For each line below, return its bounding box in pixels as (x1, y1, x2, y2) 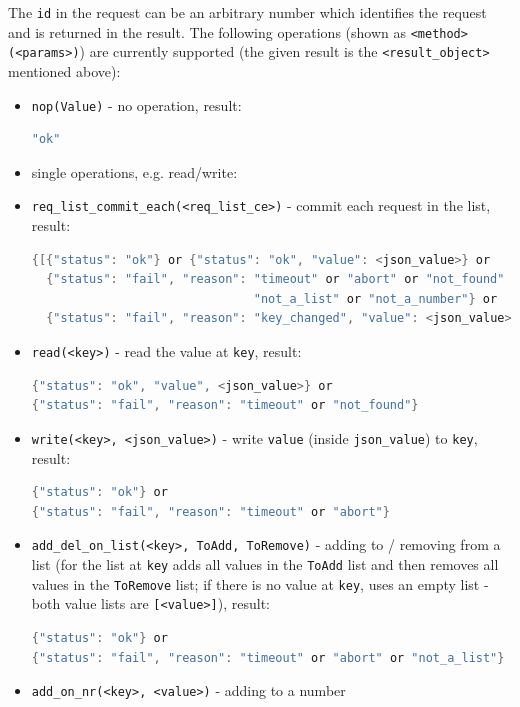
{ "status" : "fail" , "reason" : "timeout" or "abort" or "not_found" (46, 272, 505, 287)
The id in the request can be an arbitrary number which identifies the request (8, 2, 487, 22)
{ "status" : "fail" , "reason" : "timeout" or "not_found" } (31, 398, 419, 413)
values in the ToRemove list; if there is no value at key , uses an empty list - (31, 573, 489, 594)
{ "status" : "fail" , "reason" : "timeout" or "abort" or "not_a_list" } (31, 650, 505, 665)
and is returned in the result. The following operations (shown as (8, 21, 407, 42)
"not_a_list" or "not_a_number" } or (253, 291, 498, 306)
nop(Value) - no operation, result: (31, 94, 242, 115)
